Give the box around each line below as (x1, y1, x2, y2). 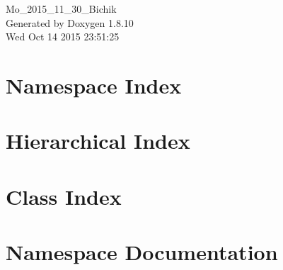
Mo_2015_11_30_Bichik (6, 1, 117, 16)
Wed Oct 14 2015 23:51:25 (6, 29, 120, 44)
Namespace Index (6, 70, 182, 99)
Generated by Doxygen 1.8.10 (6, 15, 134, 30)
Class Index (6, 181, 122, 210)
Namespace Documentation (6, 237, 278, 266)
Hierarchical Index (6, 126, 190, 155)
